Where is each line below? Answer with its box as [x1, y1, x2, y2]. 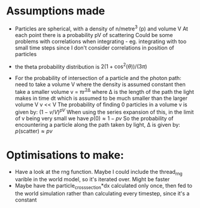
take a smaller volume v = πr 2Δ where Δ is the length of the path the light [14, 87, 195, 95]
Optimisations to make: [6, 148, 125, 162]
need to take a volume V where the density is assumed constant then [14, 81, 186, 88]
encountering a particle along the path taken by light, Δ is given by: [14, 121, 181, 128]
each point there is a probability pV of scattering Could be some [14, 31, 173, 38]
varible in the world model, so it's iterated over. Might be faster [14, 176, 170, 183]
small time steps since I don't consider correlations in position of [14, 44, 175, 51]
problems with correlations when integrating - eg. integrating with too [14, 38, 187, 45]
